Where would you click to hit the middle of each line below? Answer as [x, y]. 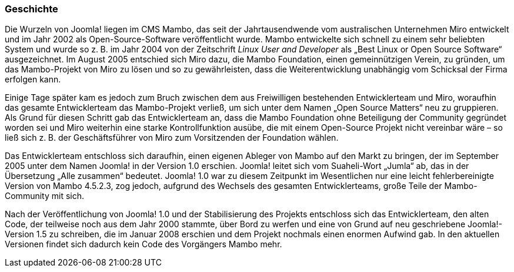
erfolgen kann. [33, 79]
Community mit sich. [45, 196]
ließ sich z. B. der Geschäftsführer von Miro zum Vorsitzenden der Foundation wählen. [172, 138]
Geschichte [31, 9]
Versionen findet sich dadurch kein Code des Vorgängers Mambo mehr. [143, 244]
